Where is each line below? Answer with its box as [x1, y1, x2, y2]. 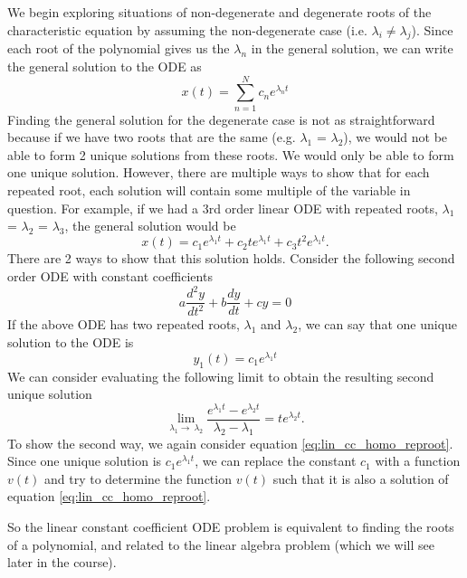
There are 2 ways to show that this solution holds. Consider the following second [7, 249, 455, 268]
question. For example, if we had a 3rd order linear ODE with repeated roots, [7, 198, 438, 217]
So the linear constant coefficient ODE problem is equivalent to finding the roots [7, 517, 454, 536]
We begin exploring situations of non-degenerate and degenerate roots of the [7, 3, 432, 21]
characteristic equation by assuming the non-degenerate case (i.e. [7, 20, 367, 39]
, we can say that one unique [298, 315, 458, 334]
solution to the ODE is [7, 333, 134, 352]
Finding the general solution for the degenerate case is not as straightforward [7, 109, 435, 128]
